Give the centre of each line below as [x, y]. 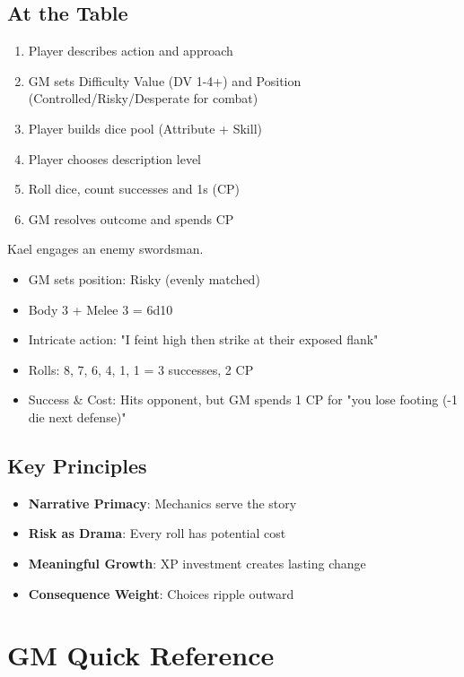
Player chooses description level [115, 158]
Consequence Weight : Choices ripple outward [161, 593]
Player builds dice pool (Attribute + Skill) [145, 128]
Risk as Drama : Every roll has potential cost [157, 533]
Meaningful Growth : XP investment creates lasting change [197, 563]
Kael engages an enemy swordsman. [105, 249]
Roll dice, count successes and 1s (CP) [134, 189]
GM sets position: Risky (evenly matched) [144, 278]
